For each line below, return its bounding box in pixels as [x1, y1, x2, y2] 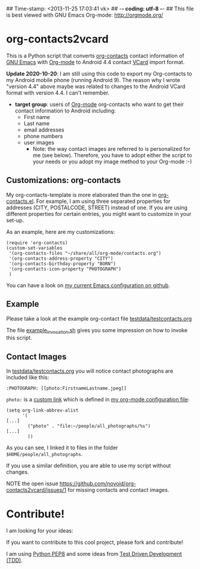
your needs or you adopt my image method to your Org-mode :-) [32, 158, 192, 165]
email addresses [23, 126, 64, 133]
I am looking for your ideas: [6, 527, 73, 534]
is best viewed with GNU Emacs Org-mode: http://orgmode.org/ [6, 11, 164, 19]
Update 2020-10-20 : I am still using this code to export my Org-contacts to [6, 70, 192, 77]
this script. [6, 334, 32, 342]
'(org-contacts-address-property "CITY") [8, 255, 113, 261]
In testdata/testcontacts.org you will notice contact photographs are [6, 367, 174, 375]
